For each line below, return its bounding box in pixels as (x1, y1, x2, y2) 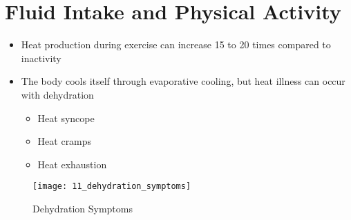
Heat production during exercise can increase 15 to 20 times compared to (21, 37, 331, 52)
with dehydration (21, 87, 94, 101)
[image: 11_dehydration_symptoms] (32, 181, 191, 192)
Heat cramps (37, 134, 92, 148)
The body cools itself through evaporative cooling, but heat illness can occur (21, 74, 345, 88)
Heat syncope (37, 110, 95, 125)
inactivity (21, 50, 61, 65)
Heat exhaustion (37, 157, 107, 171)
